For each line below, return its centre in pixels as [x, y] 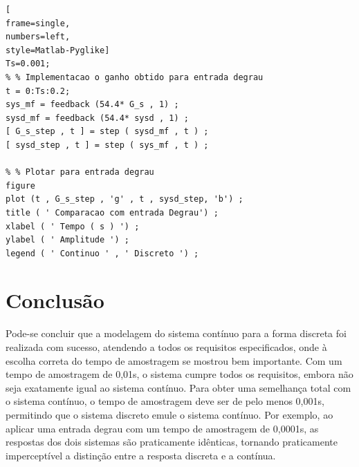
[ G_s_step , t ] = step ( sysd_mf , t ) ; [107, 132]
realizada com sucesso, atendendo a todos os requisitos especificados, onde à [166, 347]
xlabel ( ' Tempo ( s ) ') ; [73, 226]
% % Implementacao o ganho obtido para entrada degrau [135, 77]
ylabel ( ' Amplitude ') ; [67, 240]
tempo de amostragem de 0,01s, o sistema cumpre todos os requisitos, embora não [179, 374]
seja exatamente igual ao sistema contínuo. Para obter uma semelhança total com [178, 387]
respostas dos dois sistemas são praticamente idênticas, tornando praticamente [172, 442]
